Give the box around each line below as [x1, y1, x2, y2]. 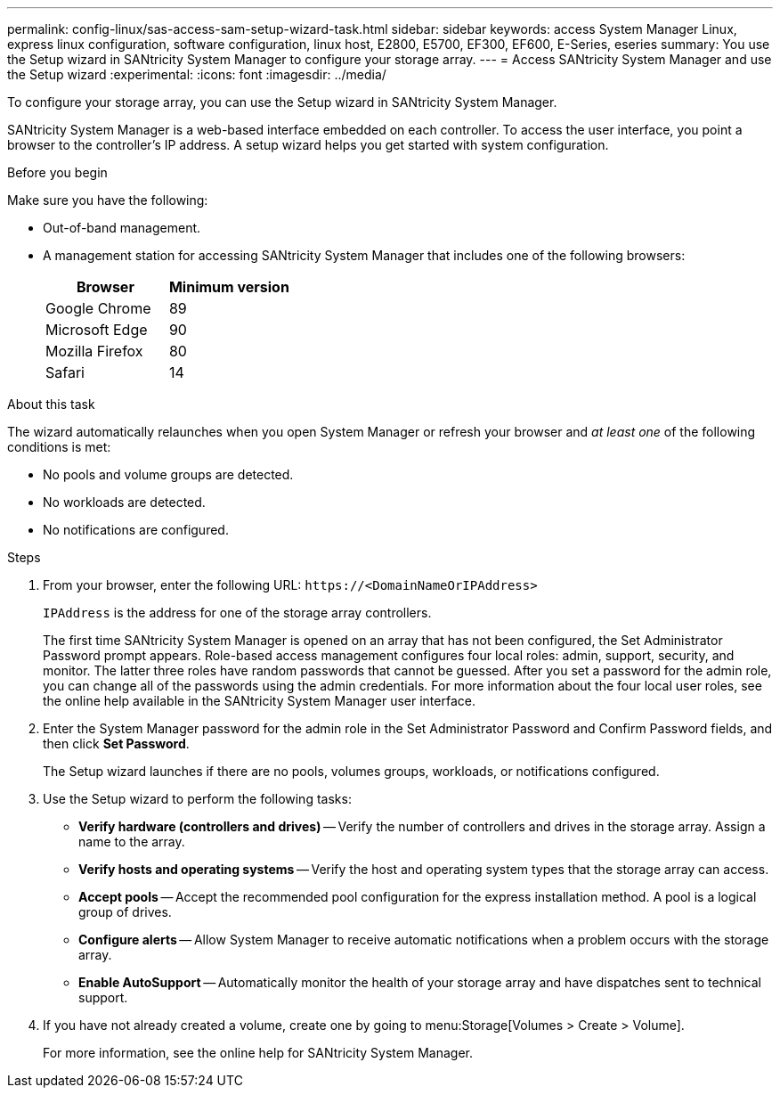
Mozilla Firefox [45, 342, 143, 360]
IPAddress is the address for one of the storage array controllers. [43, 605, 432, 620]
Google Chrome [45, 299, 151, 317]
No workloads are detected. [43, 494, 206, 510]
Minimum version [168, 278, 289, 296]
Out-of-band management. [43, 220, 201, 235]
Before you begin [7, 165, 108, 180]
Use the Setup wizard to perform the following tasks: [43, 791, 352, 806]
